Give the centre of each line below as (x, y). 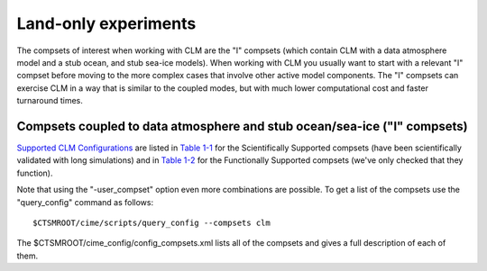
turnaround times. (50, 101)
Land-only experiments (106, 23)
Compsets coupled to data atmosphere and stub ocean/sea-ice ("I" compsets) (242, 126)
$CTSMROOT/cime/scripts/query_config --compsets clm (152, 222)
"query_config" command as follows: (85, 202)
